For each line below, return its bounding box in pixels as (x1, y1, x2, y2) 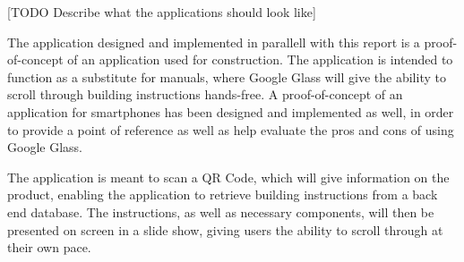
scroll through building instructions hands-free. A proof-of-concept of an (7, 85, 403, 104)
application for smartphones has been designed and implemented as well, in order (7, 102, 454, 121)
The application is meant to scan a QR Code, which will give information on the (7, 167, 450, 186)
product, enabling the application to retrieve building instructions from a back (7, 185, 438, 204)
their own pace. (7, 238, 91, 257)
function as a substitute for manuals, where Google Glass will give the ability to (7, 67, 446, 86)
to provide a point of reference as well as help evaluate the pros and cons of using (7, 120, 454, 139)
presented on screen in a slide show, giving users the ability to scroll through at (7, 220, 443, 239)
